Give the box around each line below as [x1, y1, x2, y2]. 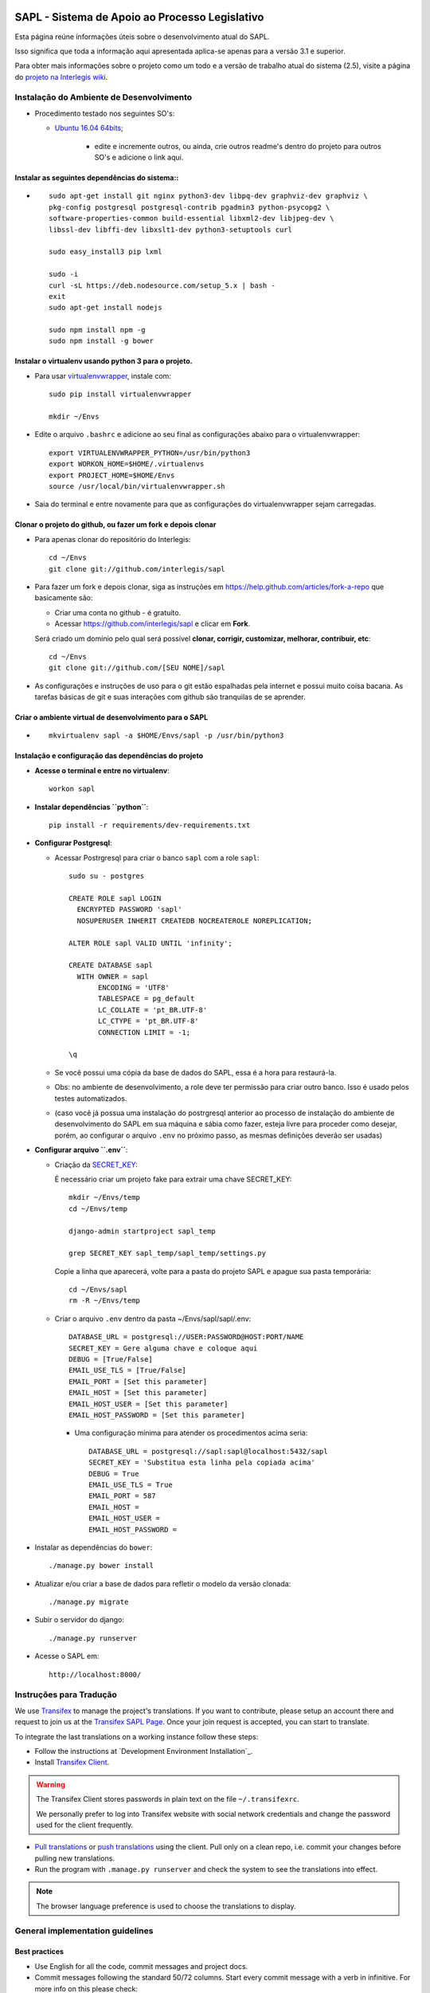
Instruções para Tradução [14, 1689, 117, 1700]
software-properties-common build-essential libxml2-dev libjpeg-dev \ [49, 214, 334, 223]
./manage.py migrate [49, 1598, 129, 1606]
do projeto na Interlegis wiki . [14, 72, 108, 81]
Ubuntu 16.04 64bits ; [54, 124, 123, 133]
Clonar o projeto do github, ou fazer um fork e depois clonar [14, 520, 217, 529]
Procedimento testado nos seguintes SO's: [34, 108, 175, 118]
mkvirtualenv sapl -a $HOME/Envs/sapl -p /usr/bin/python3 [49, 731, 284, 741]
